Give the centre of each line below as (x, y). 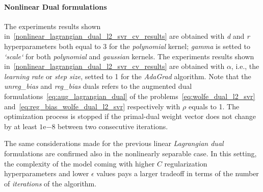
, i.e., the (245, 66)
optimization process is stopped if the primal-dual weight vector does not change (130, 116)
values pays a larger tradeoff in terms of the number (178, 173)
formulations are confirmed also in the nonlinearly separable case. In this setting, (130, 153)
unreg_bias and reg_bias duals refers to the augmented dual (98, 86)
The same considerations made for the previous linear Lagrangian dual (114, 143)
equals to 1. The (214, 106)
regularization (186, 163)
